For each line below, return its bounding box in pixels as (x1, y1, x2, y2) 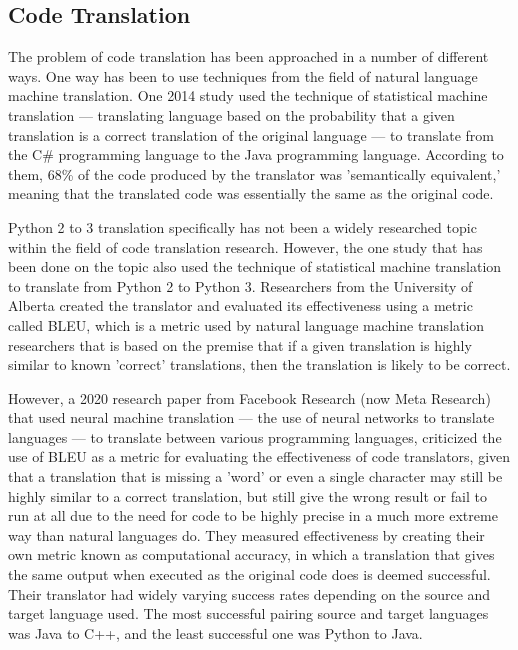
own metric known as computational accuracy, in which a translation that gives (8, 544, 495, 565)
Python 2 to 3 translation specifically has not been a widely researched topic (8, 216, 477, 237)
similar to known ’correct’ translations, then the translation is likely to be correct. (8, 354, 511, 375)
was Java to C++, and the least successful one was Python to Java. (8, 622, 423, 643)
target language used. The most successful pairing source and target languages (8, 603, 489, 624)
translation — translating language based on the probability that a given (8, 104, 455, 125)
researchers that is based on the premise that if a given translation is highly (8, 334, 472, 355)
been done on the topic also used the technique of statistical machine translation (8, 256, 502, 277)
